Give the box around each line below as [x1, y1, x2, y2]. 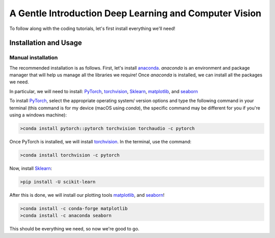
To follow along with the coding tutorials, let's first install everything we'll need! [9, 25, 176, 32]
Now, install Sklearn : [9, 165, 52, 171]
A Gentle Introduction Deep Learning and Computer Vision [9, 8, 262, 19]
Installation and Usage [9, 39, 82, 47]
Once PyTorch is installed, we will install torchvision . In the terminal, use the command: [9, 139, 192, 145]
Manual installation [9, 54, 58, 61]
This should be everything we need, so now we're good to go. [9, 226, 140, 232]
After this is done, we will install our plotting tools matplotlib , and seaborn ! [9, 192, 165, 198]
